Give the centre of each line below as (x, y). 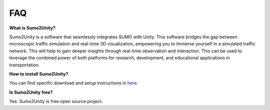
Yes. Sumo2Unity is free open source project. (56, 102)
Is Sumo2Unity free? (31, 92)
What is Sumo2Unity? (32, 28)
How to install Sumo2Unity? (39, 74)
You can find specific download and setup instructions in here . (74, 83)
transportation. (24, 65)
